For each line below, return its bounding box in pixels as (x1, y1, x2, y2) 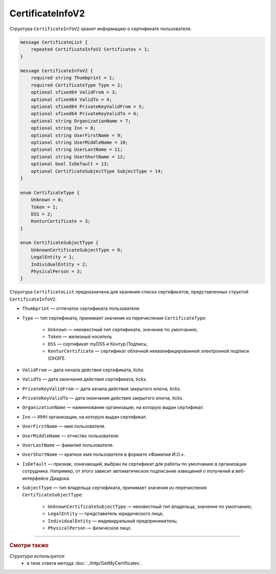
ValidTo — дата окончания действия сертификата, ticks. (22, 376, 148, 382)
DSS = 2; (31, 211, 53, 217)
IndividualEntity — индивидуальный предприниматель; (48, 518, 178, 524)
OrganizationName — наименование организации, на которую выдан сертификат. (22, 405, 204, 411)
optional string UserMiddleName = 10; (31, 140, 128, 145)
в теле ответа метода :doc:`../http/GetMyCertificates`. (27, 560, 143, 566)
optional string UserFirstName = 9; (31, 132, 123, 138)
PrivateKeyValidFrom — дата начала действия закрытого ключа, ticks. (22, 386, 181, 392)
